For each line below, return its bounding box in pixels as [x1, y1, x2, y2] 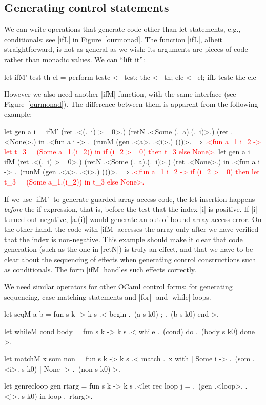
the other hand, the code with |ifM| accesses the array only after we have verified [4, 224, 259, 234]
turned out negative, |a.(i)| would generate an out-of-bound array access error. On [4, 213, 262, 224]
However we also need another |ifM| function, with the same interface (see [4, 88, 236, 99]
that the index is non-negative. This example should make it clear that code [4, 233, 243, 244]
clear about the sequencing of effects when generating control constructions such [4, 254, 256, 265]
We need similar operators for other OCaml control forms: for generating [4, 281, 233, 292]
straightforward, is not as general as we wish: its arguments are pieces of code [4, 44, 248, 54]
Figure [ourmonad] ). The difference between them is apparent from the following [4, 98, 258, 109]
